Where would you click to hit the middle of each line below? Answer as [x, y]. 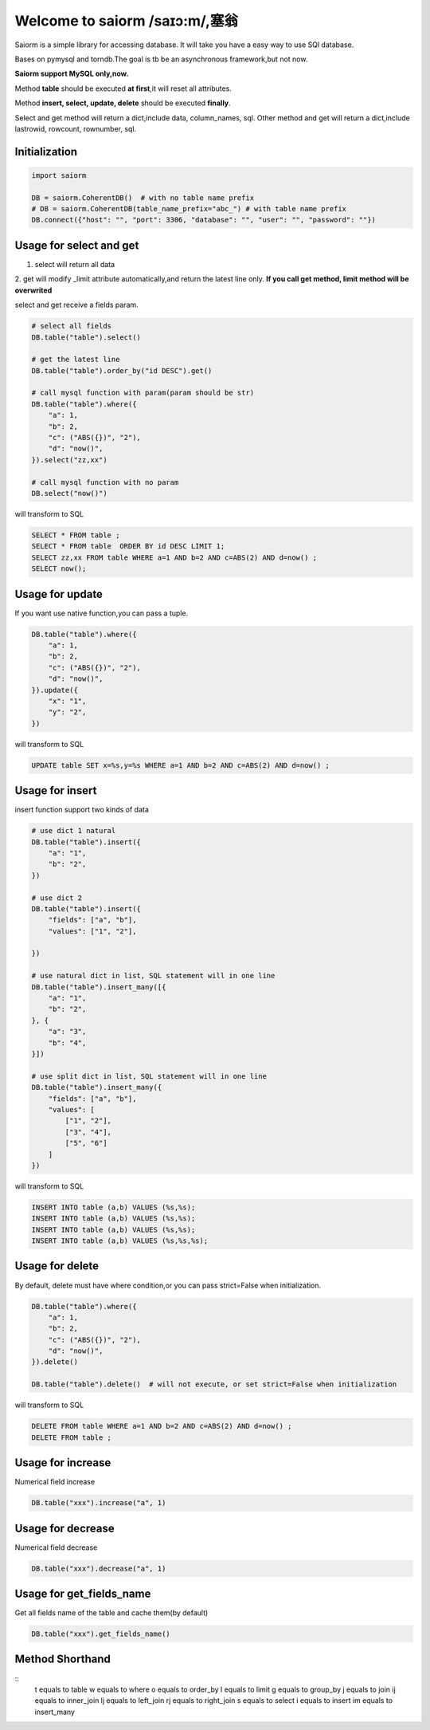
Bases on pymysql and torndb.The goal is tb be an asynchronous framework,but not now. [161, 59]
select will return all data [75, 264]
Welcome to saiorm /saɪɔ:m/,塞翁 [127, 21]
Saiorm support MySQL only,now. [72, 74]
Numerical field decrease [56, 1547]
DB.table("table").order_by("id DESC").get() [122, 370]
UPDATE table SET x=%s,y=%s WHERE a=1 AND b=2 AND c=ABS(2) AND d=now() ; [181, 765]
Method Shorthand [63, 1659]
